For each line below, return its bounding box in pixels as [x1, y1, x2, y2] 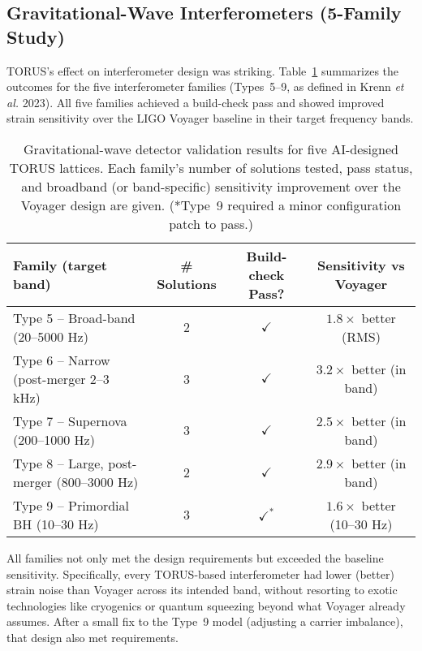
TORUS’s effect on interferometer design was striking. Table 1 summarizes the [6, 62, 399, 79]
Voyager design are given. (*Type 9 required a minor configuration [20, 195, 402, 214]
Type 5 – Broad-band [13, 308, 136, 327]
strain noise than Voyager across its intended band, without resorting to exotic [6, 581, 398, 598]
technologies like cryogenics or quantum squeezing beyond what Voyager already [6, 597, 406, 614]
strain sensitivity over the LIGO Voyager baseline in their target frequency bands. [6, 110, 414, 127]
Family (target [13, 256, 107, 275]
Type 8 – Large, [13, 453, 104, 472]
